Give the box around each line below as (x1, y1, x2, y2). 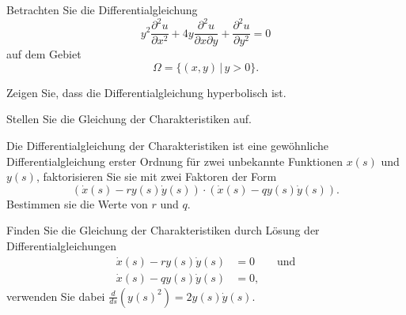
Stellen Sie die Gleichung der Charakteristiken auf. (6, 111, 252, 127)
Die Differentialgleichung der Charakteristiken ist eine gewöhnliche (6, 137, 329, 153)
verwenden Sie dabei (6, 287, 105, 304)
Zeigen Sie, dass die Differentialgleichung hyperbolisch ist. (6, 84, 286, 100)
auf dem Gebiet (6, 46, 82, 62)
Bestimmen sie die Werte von (6, 195, 148, 212)
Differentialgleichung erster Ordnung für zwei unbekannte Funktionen (6, 152, 343, 169)
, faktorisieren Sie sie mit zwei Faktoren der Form (36, 168, 277, 185)
